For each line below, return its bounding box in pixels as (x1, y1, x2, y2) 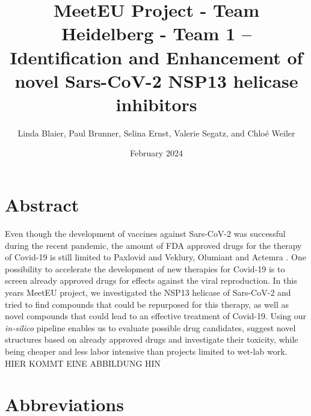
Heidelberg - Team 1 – (61, 21, 252, 46)
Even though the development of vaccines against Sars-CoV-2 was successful (5, 227, 286, 239)
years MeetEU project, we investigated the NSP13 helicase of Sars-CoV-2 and (5, 286, 291, 298)
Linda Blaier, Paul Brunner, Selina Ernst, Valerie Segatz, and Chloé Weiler (17, 126, 295, 139)
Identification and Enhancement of (10, 44, 303, 69)
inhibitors (115, 91, 197, 116)
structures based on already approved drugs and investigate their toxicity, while (5, 333, 298, 346)
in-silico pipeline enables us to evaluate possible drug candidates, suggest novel (5, 321, 296, 334)
